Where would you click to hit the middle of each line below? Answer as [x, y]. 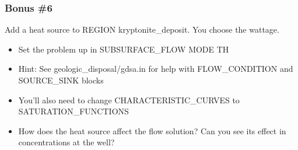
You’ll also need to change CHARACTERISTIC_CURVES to [129, 100]
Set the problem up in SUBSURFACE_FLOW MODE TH [124, 49]
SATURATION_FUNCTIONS [73, 111]
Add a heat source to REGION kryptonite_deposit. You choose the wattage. [142, 29]
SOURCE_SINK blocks [61, 80]
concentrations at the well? [66, 142]
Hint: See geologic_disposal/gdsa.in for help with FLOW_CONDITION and [156, 69]
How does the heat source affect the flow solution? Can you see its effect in [152, 130]
